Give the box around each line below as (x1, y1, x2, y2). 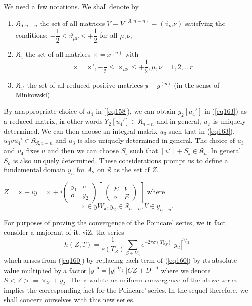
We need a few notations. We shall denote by (4, 1, 139, 11)
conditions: (15, 30, 48, 40)
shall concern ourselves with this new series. (4, 294, 135, 305)
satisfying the (185, 18, 225, 28)
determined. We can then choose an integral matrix (4, 125, 158, 136)
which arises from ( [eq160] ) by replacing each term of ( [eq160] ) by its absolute (4, 255, 237, 265)
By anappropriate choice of (4, 106, 85, 116)
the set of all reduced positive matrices (27, 80, 143, 90)
